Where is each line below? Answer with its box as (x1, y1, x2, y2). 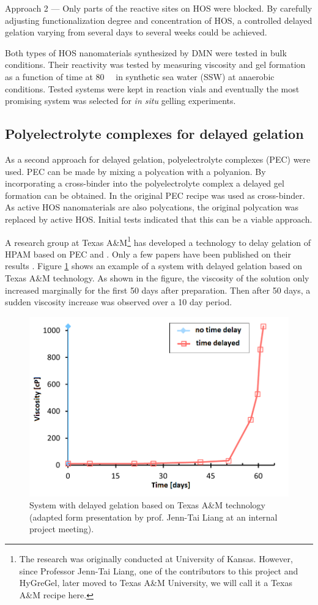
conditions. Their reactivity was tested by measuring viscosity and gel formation (5, 58, 306, 71)
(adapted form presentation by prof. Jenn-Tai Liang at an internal (29, 510, 278, 523)
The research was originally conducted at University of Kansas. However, (19, 552, 293, 565)
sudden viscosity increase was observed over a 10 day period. (5, 295, 232, 308)
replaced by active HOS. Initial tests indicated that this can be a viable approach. (5, 212, 312, 225)
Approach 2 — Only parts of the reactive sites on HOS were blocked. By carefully (5, 2, 312, 14)
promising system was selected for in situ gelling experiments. (5, 94, 236, 107)
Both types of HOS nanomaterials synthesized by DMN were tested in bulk (5, 46, 287, 59)
